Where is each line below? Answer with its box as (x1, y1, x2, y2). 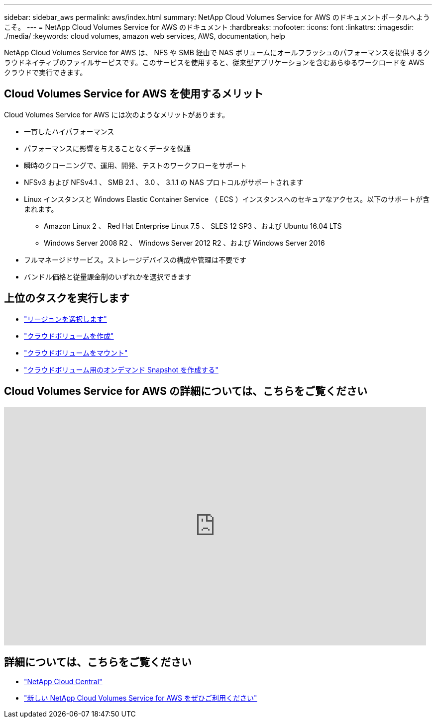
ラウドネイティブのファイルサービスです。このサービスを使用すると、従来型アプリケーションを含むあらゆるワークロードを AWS (4, 58, 425, 67)
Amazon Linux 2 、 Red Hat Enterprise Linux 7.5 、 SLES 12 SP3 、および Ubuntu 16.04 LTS (44, 221, 342, 230)
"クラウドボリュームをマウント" (24, 348, 128, 357)
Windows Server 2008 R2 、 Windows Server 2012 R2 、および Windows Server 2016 (44, 238, 325, 247)
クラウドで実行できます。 (4, 68, 87, 77)
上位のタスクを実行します (4, 292, 129, 305)
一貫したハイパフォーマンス (24, 127, 114, 136)
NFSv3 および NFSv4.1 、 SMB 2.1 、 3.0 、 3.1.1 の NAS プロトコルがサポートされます (24, 178, 304, 186)
